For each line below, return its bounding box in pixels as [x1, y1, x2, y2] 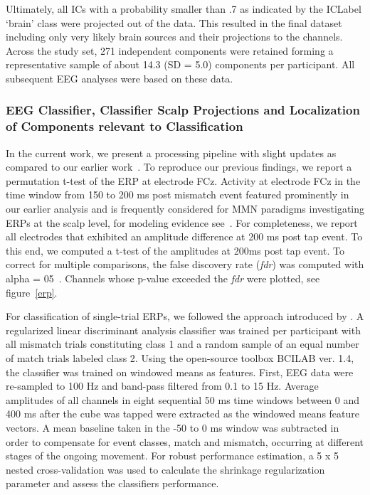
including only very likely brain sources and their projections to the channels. [6, 29, 343, 44]
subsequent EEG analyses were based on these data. [6, 70, 233, 85]
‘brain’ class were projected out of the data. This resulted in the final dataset [6, 15, 342, 30]
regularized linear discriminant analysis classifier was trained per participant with [6, 322, 361, 337]
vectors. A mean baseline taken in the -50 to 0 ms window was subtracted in [6, 420, 339, 435]
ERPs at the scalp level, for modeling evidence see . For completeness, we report [6, 215, 358, 230]
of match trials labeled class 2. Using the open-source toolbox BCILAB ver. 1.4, [6, 351, 354, 366]
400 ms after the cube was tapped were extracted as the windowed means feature [6, 406, 359, 421]
